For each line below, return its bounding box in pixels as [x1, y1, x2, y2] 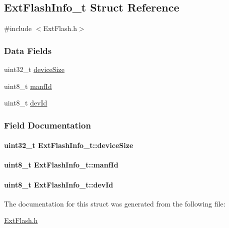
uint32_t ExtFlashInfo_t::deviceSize [4, 140, 133, 150]
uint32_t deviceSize [4, 64, 64, 74]
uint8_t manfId [4, 80, 52, 91]
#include [4, 23, 32, 33]
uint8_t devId [4, 97, 47, 108]
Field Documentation [4, 118, 91, 131]
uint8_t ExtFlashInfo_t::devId [4, 179, 113, 189]
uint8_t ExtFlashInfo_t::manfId [4, 159, 118, 170]
